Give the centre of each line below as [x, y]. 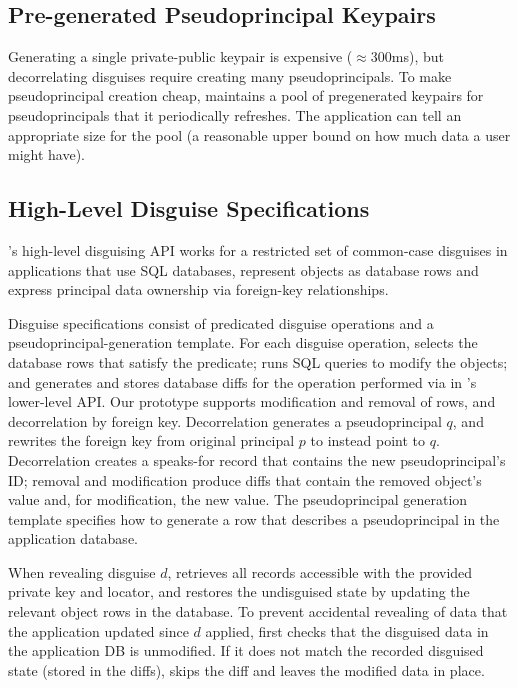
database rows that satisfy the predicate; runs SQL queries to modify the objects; [258, 361]
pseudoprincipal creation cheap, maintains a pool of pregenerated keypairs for [246, 95]
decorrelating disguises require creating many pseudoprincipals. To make [230, 75]
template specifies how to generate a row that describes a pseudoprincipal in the [254, 518]
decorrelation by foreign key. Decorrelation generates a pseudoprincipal [225, 420]
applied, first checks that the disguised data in [347, 630]
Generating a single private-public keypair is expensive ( [180, 56]
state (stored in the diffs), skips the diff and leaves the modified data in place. [246, 669]
